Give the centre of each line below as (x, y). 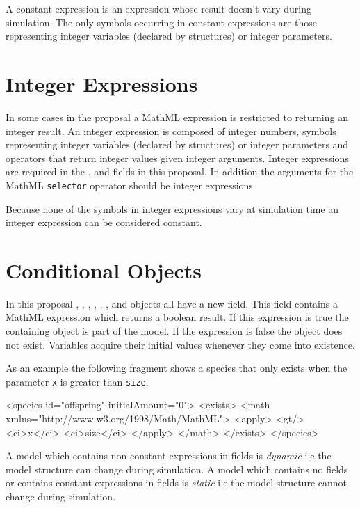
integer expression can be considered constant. (104, 222)
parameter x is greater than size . (77, 381)
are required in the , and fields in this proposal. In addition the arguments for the (180, 172)
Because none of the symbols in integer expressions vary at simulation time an (172, 208)
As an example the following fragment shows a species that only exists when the (177, 368)
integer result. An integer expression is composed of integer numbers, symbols (171, 130)
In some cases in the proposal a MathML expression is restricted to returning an (177, 117)
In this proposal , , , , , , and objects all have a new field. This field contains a (172, 303)
